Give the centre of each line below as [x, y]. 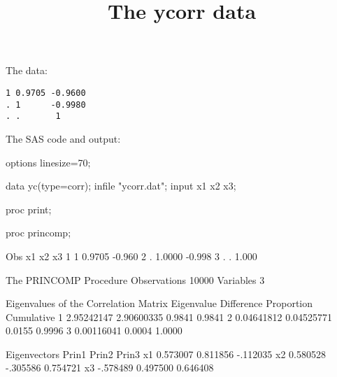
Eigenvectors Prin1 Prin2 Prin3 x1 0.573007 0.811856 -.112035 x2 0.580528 [166, 354]
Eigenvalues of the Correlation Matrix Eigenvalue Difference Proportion [159, 303]
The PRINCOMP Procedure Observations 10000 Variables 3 [135, 279]
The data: [27, 70]
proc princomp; [38, 233]
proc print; [29, 209]
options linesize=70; [48, 162]
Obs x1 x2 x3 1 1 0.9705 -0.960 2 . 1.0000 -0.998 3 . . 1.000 [131, 256]
